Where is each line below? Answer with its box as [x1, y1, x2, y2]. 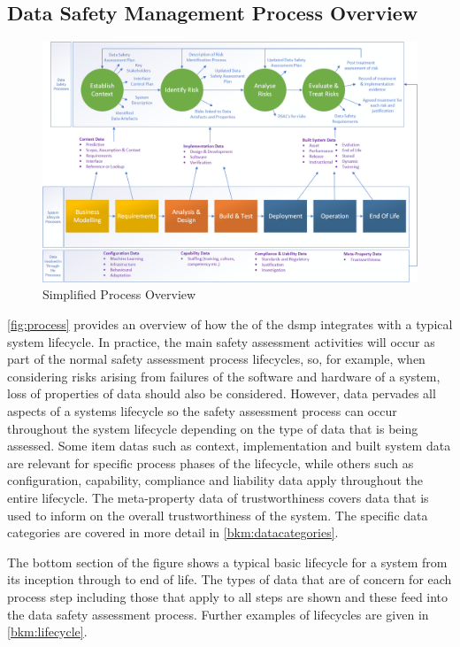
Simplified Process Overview [42, 285, 196, 304]
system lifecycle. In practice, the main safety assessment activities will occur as [7, 332, 435, 350]
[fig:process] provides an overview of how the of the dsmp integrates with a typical [7, 315, 453, 334]
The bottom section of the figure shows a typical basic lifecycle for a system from [7, 552, 448, 571]
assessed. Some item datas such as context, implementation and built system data [7, 436, 451, 455]
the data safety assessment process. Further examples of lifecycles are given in [7, 605, 429, 623]
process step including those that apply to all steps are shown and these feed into [7, 587, 448, 605]
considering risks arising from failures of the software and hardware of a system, [7, 366, 441, 385]
